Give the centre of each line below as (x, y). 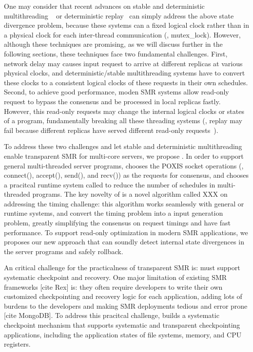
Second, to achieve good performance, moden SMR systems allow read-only (117, 92)
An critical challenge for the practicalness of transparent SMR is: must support (122, 268)
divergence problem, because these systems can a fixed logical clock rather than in (126, 25)
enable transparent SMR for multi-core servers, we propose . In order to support (124, 156)
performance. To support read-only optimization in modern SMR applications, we (126, 232)
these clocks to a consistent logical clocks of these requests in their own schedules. (126, 82)
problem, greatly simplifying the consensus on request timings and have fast (117, 223)
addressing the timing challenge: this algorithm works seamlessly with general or (124, 203)
